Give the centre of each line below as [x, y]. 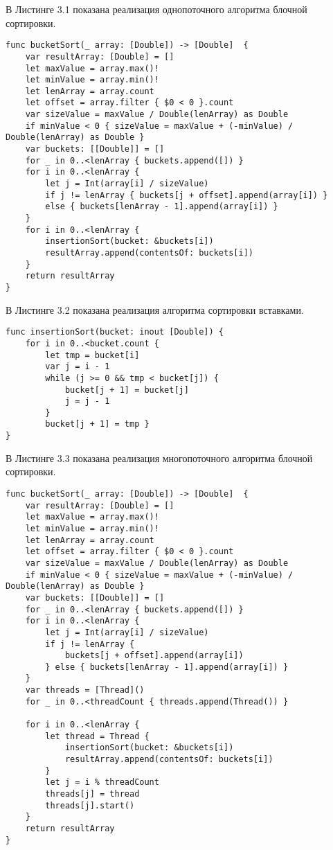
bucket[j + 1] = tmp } [97, 424]
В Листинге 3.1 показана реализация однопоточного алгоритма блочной [156, 9]
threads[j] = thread [92, 794]
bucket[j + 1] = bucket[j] [127, 390]
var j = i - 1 [78, 367]
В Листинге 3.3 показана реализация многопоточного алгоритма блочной [159, 458]
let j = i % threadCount [102, 782]
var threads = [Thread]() [85, 690]
